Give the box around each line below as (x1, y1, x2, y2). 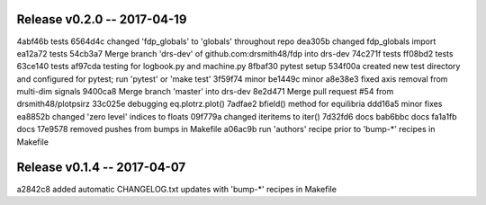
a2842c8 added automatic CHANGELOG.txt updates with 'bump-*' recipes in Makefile (16, 183, 337, 194)
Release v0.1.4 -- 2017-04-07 (16, 160, 186, 175)
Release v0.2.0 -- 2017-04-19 (16, 12, 187, 27)
